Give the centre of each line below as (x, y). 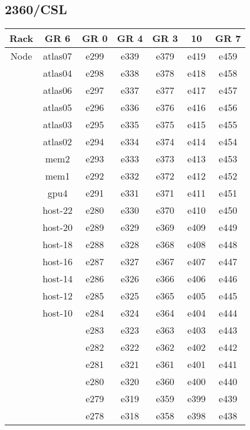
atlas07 (58, 56)
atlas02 (58, 142)
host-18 (57, 245)
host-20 (57, 227)
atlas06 (58, 90)
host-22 (57, 210)
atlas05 (58, 107)
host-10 (57, 313)
